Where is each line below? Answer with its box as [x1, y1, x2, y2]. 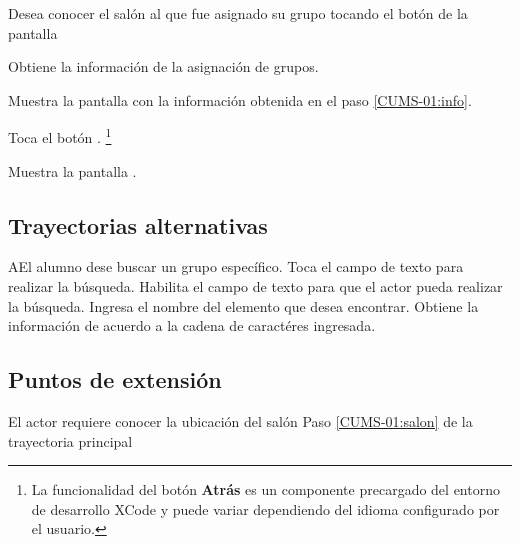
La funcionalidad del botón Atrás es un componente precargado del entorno [31, 479, 500, 500]
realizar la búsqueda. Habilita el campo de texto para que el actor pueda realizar [8, 276, 503, 297]
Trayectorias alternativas [8, 209, 268, 240]
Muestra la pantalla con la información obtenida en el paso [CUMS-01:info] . [8, 89, 472, 110]
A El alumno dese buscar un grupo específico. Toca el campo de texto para [8, 256, 464, 277]
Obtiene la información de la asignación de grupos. [8, 56, 319, 77]
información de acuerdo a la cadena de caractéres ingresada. [8, 315, 376, 336]
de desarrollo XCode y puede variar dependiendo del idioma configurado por [31, 498, 500, 519]
